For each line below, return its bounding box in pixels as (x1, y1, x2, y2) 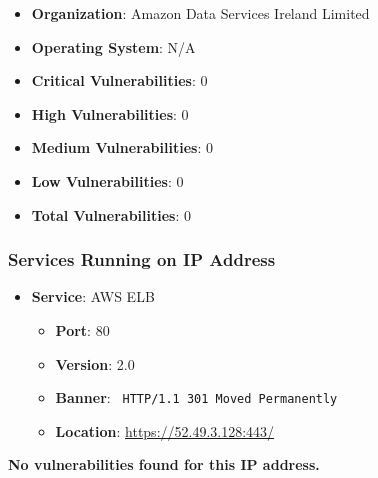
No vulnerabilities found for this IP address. (8, 454, 320, 475)
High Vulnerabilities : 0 (31, 103, 189, 124)
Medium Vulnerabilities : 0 (31, 137, 213, 158)
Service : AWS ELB (31, 286, 155, 307)
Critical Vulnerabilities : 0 (31, 70, 208, 91)
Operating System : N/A (31, 36, 196, 57)
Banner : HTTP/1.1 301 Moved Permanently (55, 387, 338, 408)
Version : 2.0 (55, 353, 135, 374)
